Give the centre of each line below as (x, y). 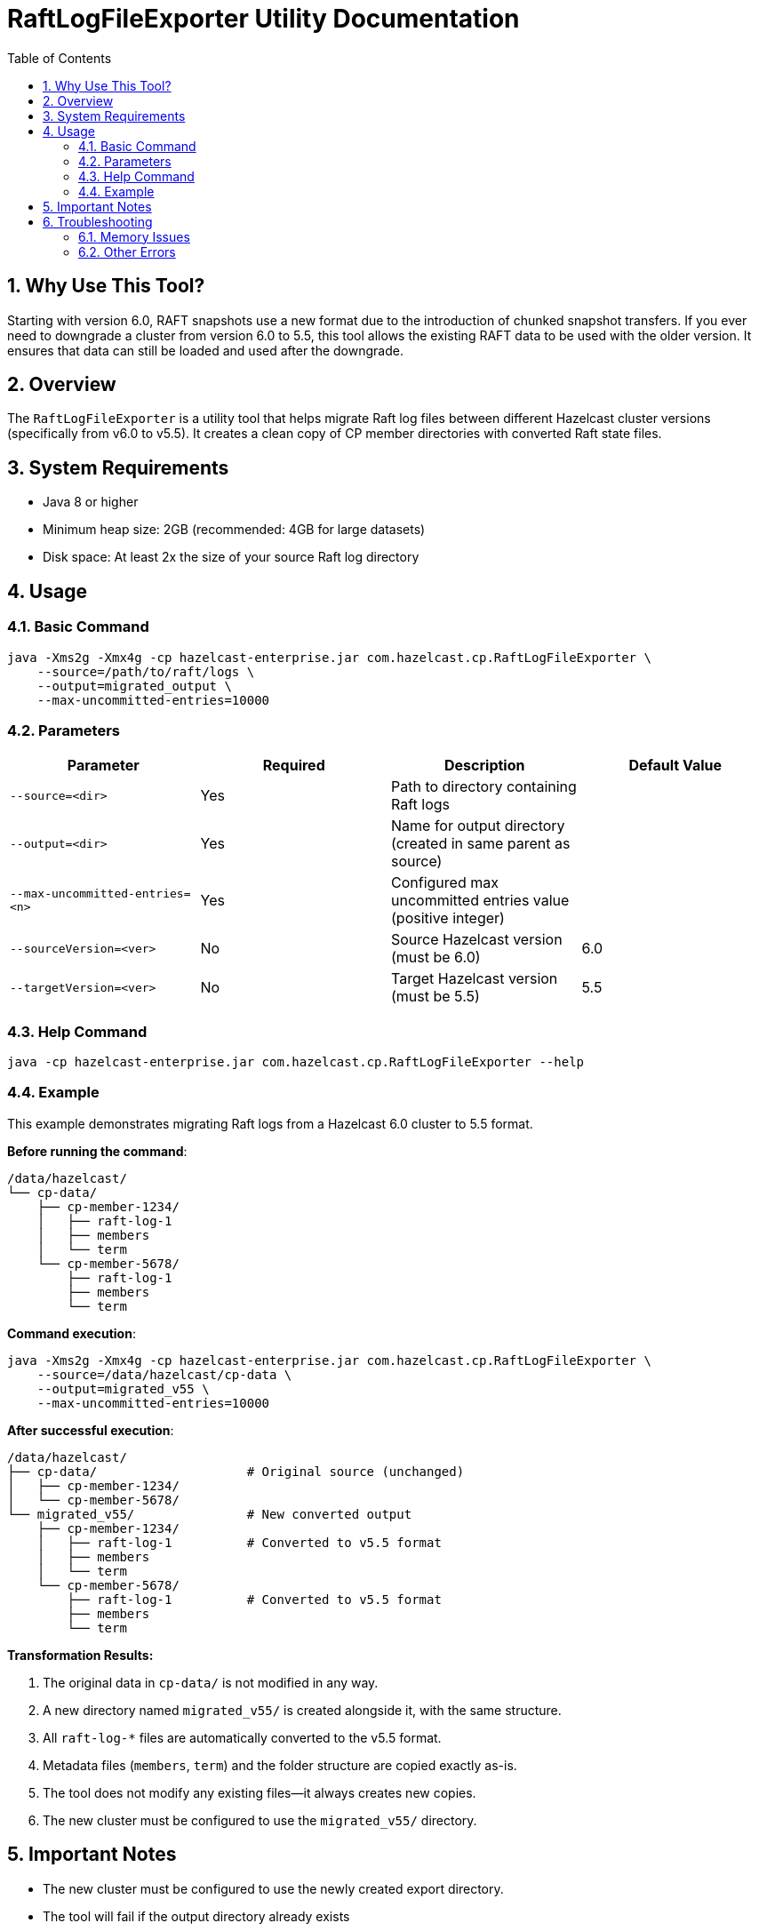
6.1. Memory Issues (134, 236)
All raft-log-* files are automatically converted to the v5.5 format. (242, 1737)
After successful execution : (91, 1430)
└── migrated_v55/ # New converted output (210, 1514)
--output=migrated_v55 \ (123, 1388)
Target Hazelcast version (475, 979)
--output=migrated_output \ (134, 686)
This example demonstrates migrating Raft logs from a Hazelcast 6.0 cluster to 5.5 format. (270, 1123)
